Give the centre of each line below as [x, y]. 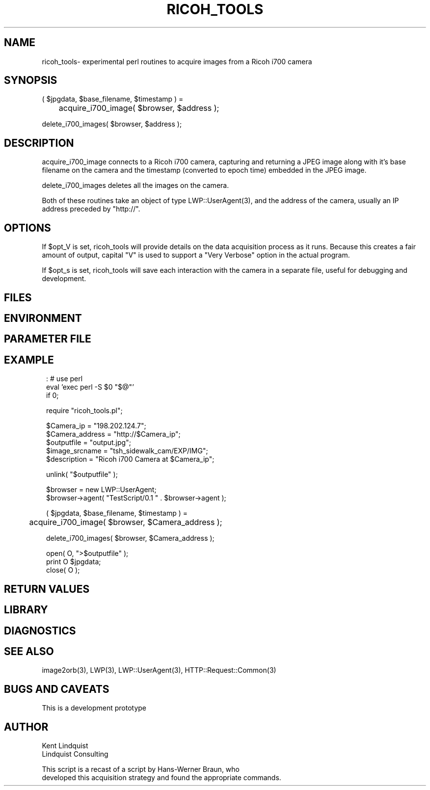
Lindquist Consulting [75, 754]
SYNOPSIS [31, 80]
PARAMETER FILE [48, 339]
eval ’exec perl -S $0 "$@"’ [90, 387]
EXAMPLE [29, 360]
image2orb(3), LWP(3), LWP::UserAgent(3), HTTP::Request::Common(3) [159, 670]
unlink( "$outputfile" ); [82, 474]
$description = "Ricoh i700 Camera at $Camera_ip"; [130, 459]
